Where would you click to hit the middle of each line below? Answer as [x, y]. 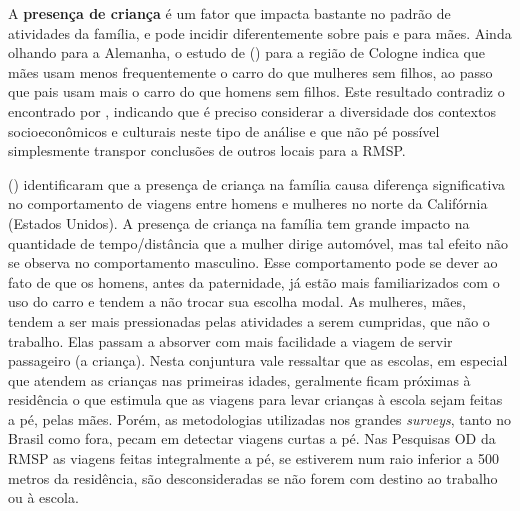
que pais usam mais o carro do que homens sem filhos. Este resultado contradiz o [256, 91]
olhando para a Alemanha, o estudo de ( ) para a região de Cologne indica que [246, 52]
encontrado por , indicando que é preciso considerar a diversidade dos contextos [252, 110]
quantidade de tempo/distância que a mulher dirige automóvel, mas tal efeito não [258, 242]
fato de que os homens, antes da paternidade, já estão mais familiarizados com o [254, 281]
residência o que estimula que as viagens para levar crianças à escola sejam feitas [255, 399]
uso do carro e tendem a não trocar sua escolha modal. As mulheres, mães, [237, 301]
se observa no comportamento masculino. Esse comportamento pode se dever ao [253, 262]
